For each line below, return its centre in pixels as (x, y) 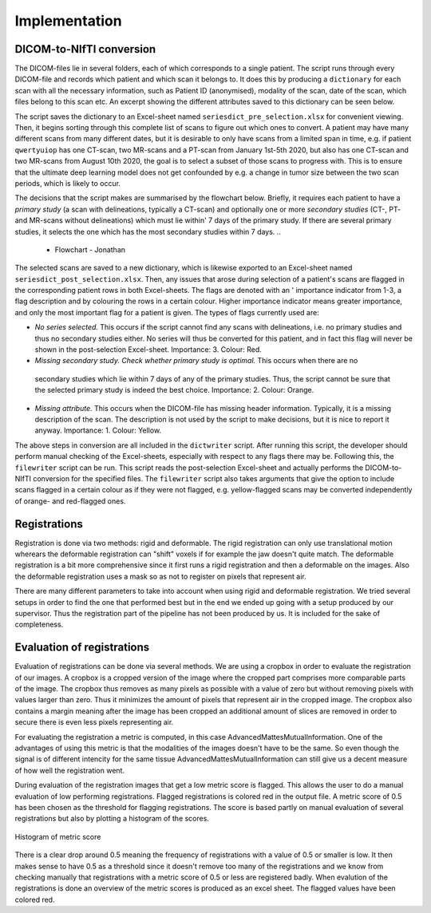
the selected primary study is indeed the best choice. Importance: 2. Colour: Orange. (174, 390)
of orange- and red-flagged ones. (70, 501)
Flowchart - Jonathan (90, 249)
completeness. (39, 624)
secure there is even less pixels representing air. (94, 722)
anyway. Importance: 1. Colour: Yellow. (98, 430)
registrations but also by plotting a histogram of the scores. (112, 819)
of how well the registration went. (70, 770)
